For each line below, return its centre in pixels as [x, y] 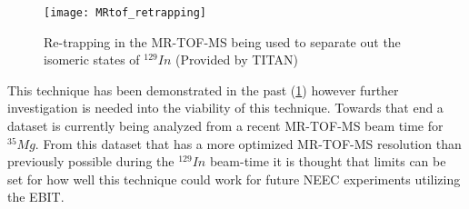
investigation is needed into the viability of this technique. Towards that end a [225, 108]
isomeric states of [92, 60]
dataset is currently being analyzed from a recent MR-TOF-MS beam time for [225, 126]
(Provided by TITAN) [237, 60]
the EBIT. [36, 197]
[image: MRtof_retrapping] [125, 13]
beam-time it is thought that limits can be [328, 161]
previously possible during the [91, 161]
